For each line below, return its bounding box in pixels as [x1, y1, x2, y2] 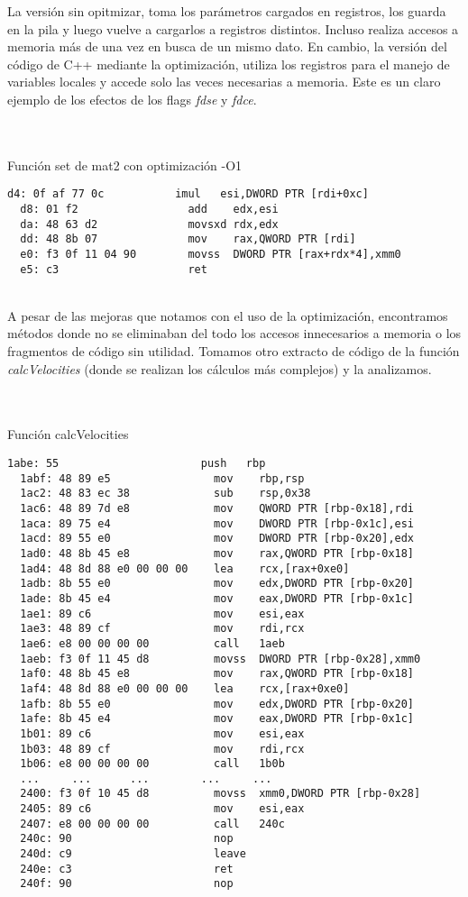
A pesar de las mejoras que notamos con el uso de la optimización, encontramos [7, 306, 448, 325]
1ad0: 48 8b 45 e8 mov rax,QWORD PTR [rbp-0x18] [20, 546, 415, 560]
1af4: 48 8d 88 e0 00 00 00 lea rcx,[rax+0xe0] [20, 682, 350, 695]
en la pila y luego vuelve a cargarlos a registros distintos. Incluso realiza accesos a [7, 19, 459, 38]
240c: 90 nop [20, 832, 234, 846]
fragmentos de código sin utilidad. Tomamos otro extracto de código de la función [7, 342, 460, 361]
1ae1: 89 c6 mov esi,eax [20, 607, 305, 620]
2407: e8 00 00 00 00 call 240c [20, 817, 285, 830]
